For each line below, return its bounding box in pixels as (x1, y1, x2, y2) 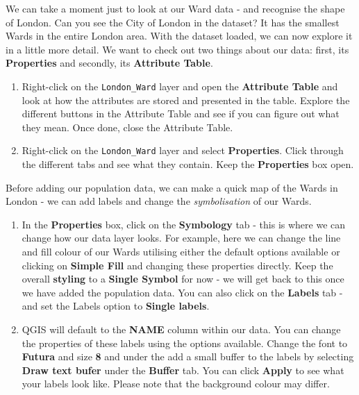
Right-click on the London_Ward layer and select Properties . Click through (22, 143, 344, 158)
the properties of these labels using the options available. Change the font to (22, 335, 348, 350)
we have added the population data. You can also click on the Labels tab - (22, 285, 343, 299)
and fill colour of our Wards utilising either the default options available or (22, 244, 340, 259)
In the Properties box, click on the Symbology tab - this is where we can (22, 217, 346, 231)
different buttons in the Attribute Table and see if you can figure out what (22, 106, 340, 121)
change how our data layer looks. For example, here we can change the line (22, 230, 341, 245)
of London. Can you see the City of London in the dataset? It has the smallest (6, 15, 340, 29)
